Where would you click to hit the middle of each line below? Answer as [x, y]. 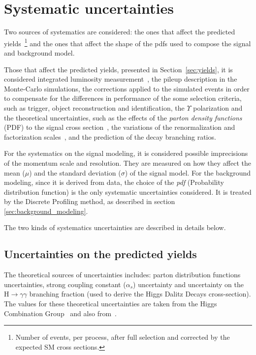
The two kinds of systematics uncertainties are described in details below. [115, 227]
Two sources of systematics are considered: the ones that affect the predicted [120, 32]
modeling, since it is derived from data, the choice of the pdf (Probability [114, 182]
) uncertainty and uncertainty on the [188, 284]
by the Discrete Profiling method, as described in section [90, 201]
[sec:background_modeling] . [46, 211]
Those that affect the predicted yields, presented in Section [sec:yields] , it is [118, 69]
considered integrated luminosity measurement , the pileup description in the [121, 79]
